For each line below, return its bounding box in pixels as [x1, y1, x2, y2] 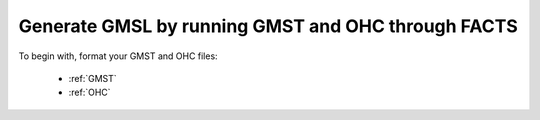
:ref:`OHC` [68, 86, 111, 99]
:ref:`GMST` [68, 72, 117, 84]
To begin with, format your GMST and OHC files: [18, 50, 219, 62]
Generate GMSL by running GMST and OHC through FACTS [18, 15, 519, 37]
